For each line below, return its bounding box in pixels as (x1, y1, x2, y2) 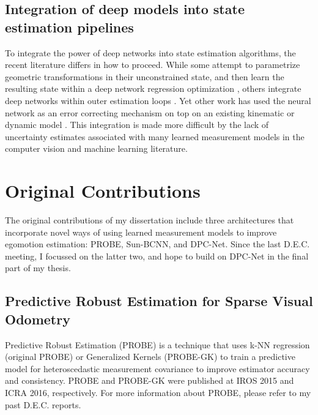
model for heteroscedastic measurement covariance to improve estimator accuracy (5, 362, 310, 375)
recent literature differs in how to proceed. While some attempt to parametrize (5, 58, 300, 71)
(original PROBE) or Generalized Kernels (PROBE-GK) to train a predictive (5, 350, 295, 363)
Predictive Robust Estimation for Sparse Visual (5, 291, 313, 310)
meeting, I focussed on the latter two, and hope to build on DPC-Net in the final (5, 249, 309, 262)
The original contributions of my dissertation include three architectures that (5, 214, 294, 226)
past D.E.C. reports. (5, 398, 81, 411)
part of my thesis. (5, 261, 71, 274)
